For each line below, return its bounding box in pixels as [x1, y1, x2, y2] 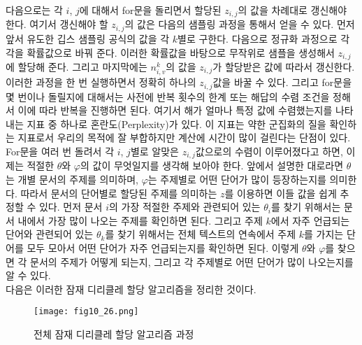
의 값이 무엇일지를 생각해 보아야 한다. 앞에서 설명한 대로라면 [80, 158, 344, 173]
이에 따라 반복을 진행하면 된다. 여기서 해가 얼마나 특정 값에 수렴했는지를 [17, 103, 333, 118]
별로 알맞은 [130, 143, 179, 158]
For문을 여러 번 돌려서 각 [6, 143, 115, 158]
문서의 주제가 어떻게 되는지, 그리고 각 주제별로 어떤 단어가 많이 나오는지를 [30, 254, 354, 269]
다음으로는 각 [6, 3, 63, 17]
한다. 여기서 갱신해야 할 [6, 17, 108, 31]
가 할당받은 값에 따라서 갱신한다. [212, 59, 355, 73]
